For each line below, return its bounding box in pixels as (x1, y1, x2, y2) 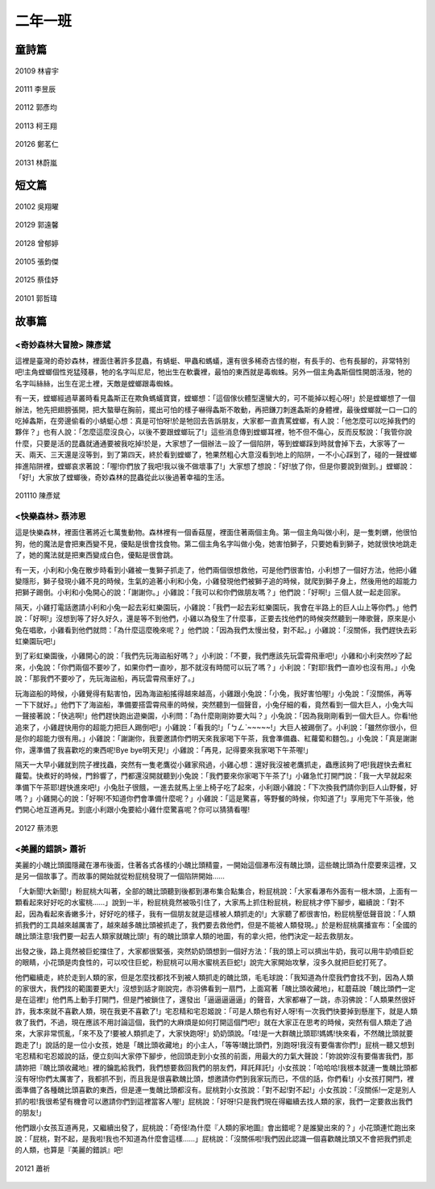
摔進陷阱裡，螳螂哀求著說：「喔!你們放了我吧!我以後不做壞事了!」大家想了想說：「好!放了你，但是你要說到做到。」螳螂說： (14, 461, 415, 471)
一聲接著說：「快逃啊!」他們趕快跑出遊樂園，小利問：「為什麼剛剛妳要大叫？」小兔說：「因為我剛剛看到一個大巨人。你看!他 (14, 711, 418, 721)
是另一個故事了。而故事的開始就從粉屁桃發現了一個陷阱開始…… (14, 871, 226, 881)
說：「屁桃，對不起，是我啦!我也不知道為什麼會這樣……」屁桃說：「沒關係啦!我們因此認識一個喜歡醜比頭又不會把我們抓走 (14, 1133, 412, 1143)
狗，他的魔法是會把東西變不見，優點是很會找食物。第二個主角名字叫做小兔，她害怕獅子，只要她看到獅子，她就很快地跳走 (14, 539, 417, 549)
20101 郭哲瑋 (14, 293, 58, 302)
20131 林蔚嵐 (14, 157, 58, 167)
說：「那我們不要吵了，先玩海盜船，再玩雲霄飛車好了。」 (14, 674, 199, 683)
